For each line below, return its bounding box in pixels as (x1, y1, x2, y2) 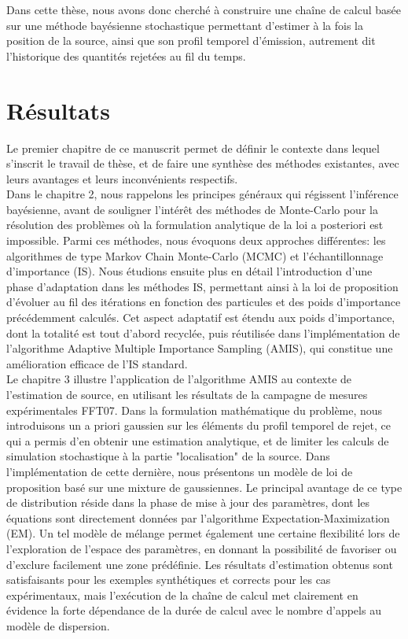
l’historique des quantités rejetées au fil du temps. (6, 47, 246, 64)
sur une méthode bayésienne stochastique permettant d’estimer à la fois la (6, 17, 363, 33)
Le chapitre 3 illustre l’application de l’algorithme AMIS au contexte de (6, 371, 352, 387)
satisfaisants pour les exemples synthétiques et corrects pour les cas (6, 571, 331, 588)
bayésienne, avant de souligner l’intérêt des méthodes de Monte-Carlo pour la (6, 201, 378, 217)
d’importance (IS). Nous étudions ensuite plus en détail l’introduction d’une (6, 263, 373, 279)
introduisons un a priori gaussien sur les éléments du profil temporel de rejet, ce (6, 417, 391, 434)
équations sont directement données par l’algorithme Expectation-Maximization (6, 509, 390, 526)
